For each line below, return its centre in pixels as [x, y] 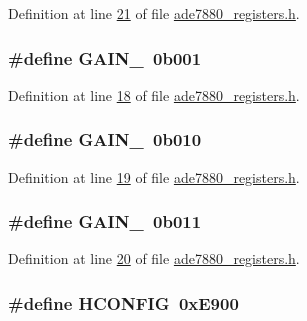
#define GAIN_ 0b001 [105, 57]
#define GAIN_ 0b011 [105, 221]
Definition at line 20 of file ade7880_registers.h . [154, 258]
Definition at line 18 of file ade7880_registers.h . [154, 94]
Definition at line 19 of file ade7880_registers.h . [154, 176]
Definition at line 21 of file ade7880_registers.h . [154, 13]
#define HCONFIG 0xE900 [123, 302]
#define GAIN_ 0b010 [105, 139]
